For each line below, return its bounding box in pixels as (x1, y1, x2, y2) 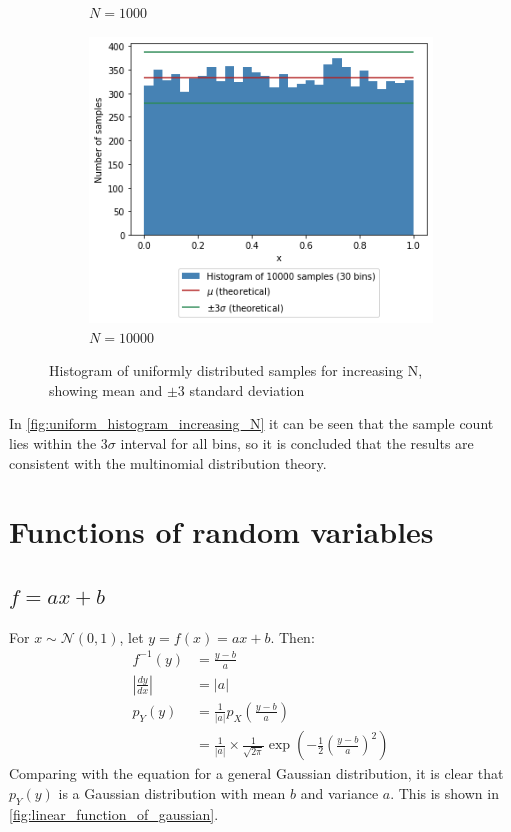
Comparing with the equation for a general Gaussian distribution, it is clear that (9, 763, 504, 784)
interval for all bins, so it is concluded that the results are (120, 433, 474, 454)
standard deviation (189, 379, 305, 400)
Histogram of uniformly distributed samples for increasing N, (49, 360, 423, 381)
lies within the (9, 433, 97, 454)
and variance (300, 782, 379, 803)
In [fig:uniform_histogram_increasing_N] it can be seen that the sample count (9, 413, 494, 434)
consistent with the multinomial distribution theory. (9, 452, 327, 473)
